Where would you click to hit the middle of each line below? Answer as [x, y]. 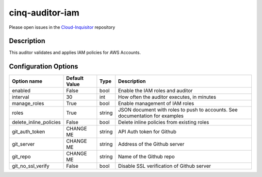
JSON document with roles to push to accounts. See [178, 110]
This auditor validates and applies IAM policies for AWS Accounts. [75, 53]
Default [75, 78]
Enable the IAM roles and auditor [156, 91]
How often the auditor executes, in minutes [167, 97]
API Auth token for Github [147, 132]
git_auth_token [29, 132]
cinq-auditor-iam [44, 13]
